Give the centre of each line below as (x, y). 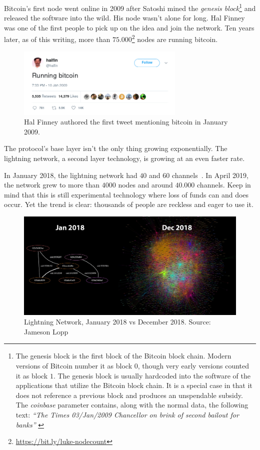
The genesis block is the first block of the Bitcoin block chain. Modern (123, 356)
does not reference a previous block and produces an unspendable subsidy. (129, 395)
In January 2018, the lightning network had (71, 175)
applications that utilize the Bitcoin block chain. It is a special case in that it (134, 385)
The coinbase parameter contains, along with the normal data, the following (132, 405)
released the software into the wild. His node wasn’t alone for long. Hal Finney (124, 18)
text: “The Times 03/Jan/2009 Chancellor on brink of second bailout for (127, 414)
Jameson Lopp (46, 331)
